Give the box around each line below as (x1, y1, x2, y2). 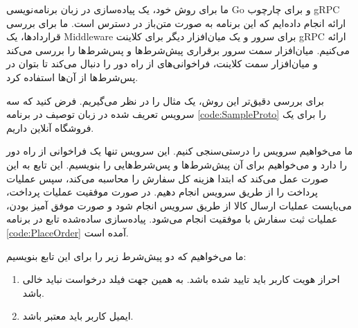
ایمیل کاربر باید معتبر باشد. (22, 309, 134, 323)
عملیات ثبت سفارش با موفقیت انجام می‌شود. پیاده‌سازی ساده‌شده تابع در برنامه (6, 212, 338, 226)
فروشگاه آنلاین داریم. (6, 120, 94, 135)
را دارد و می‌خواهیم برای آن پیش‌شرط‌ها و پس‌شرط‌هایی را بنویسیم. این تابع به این (6, 157, 348, 171)
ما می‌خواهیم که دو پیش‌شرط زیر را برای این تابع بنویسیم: (6, 248, 247, 263)
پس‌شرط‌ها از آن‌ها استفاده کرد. (6, 69, 138, 84)
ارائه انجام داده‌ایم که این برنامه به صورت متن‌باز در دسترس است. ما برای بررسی (6, 15, 346, 30)
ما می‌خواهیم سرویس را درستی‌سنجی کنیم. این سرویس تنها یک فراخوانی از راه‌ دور (6, 144, 353, 158)
